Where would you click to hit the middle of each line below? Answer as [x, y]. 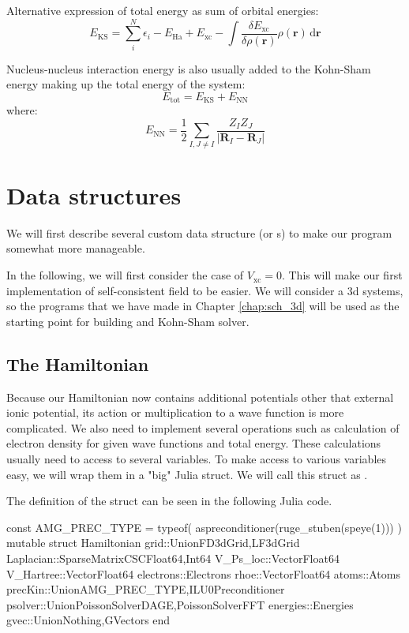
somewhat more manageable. [76, 248]
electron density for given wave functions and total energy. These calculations [194, 443]
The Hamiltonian [78, 363]
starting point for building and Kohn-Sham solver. [128, 321]
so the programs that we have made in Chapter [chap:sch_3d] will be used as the [203, 306]
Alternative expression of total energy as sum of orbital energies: [163, 10]
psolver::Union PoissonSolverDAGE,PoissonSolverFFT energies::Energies [180, 604]
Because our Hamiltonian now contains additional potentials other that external [200, 397]
